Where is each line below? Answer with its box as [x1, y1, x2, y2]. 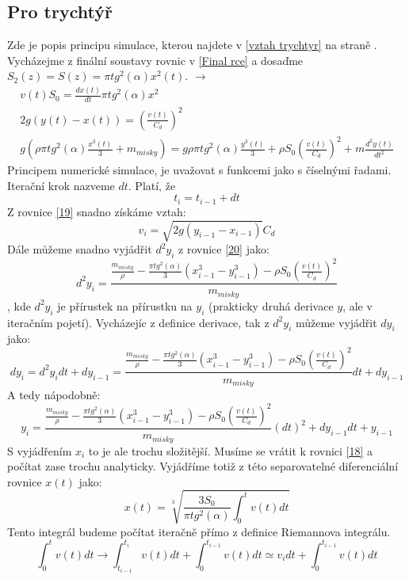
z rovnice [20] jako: [178, 241, 269, 257]
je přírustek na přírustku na [57, 297, 193, 314]
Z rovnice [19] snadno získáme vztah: [7, 203, 186, 219]
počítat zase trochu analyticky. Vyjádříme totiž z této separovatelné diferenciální [7, 458, 399, 474]
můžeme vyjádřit [295, 314, 377, 330]
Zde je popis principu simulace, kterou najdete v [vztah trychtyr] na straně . [7, 36, 377, 53]
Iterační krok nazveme [7, 177, 115, 193]
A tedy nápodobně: [7, 386, 101, 402]
